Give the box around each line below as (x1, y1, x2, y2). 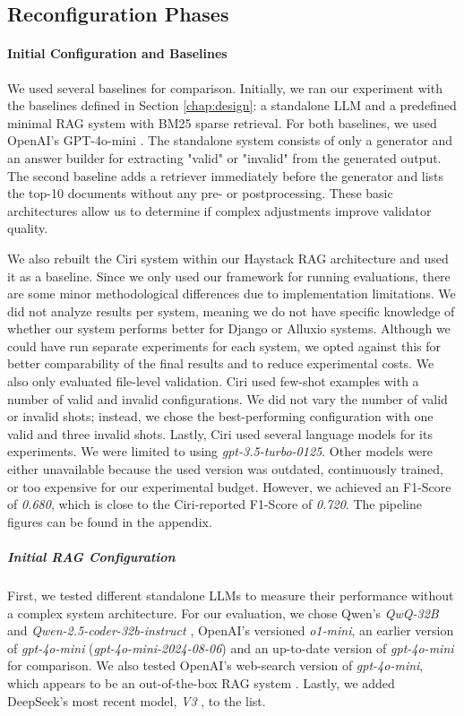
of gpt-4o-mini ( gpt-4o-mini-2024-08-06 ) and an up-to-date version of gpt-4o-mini (7, 638, 454, 657)
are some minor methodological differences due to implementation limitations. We (7, 284, 456, 303)
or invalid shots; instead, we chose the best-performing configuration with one (7, 407, 434, 426)
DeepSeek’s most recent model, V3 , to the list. (7, 691, 266, 710)
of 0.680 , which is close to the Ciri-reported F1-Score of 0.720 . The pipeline (7, 495, 423, 513)
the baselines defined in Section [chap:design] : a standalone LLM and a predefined (7, 96, 457, 115)
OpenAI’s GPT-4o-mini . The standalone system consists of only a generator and (7, 131, 453, 150)
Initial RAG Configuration (7, 548, 176, 566)
